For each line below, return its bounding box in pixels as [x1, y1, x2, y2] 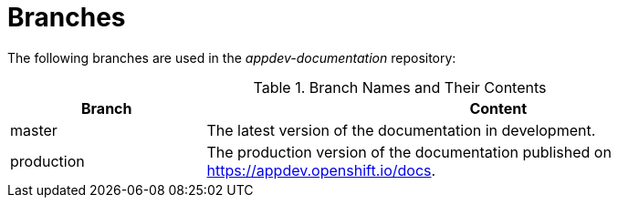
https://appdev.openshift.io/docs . [206, 160, 436, 179]
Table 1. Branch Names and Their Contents [253, 77, 547, 97]
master [10, 120, 58, 139]
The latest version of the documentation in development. [206, 120, 596, 139]
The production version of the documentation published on [206, 142, 612, 161]
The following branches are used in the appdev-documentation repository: [7, 49, 456, 66]
